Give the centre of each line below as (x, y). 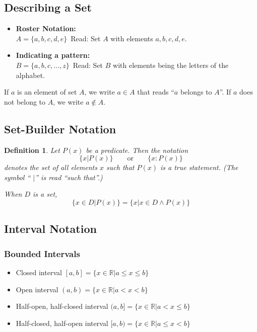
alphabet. (30, 75)
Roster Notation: (46, 28)
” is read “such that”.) (69, 177)
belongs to (196, 92)
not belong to (25, 101)
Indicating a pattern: (53, 55)
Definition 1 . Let (32, 150)
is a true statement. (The (199, 167)
